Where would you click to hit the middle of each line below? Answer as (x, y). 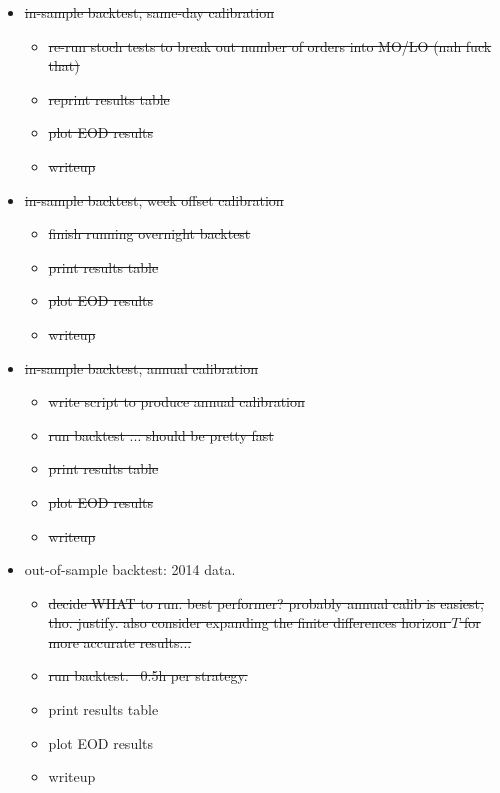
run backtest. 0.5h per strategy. (148, 675)
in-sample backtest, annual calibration (141, 367)
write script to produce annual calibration (176, 401)
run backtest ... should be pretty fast (161, 434)
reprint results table (109, 98)
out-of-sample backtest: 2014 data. (130, 569)
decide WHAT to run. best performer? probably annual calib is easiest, (266, 602)
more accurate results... (120, 641)
